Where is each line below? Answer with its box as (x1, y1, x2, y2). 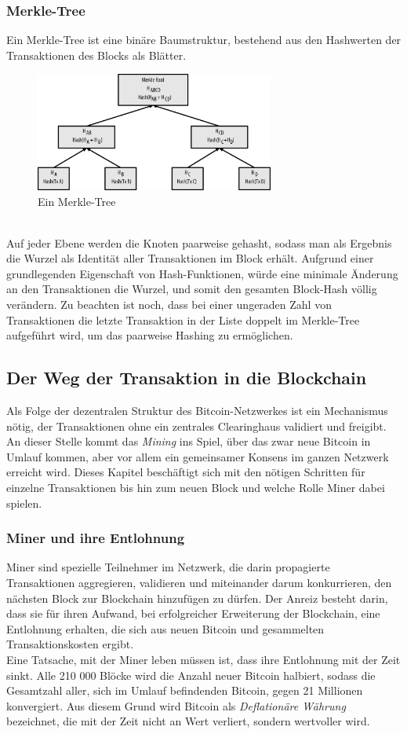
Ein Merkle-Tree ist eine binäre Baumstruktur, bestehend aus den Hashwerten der (6, 31, 402, 48)
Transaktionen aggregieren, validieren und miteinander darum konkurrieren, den (6, 574, 392, 591)
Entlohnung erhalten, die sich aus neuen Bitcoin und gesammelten (6, 620, 325, 637)
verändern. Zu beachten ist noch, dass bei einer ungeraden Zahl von (6, 296, 332, 313)
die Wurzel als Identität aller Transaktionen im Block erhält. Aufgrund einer (6, 250, 374, 266)
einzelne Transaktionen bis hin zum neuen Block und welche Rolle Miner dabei (6, 479, 385, 496)
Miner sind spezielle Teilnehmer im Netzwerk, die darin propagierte (6, 559, 330, 575)
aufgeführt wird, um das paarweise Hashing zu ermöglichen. (6, 327, 293, 343)
